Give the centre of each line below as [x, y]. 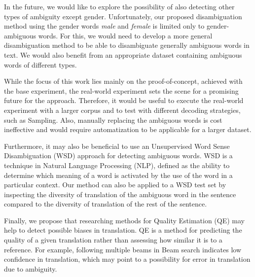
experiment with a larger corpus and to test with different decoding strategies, [122, 110]
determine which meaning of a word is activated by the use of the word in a [118, 175]
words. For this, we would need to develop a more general [125, 35]
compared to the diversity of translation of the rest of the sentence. [106, 204]
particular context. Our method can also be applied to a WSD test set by [115, 185]
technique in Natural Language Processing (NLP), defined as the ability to [117, 165]
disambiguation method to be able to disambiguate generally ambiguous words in [127, 45]
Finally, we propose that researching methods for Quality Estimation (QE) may [124, 220]
